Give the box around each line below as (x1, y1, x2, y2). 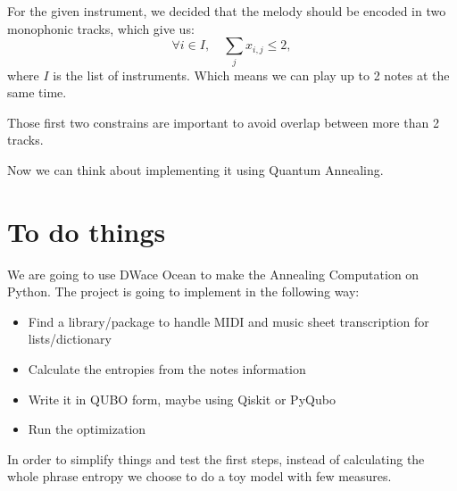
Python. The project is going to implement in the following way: (7, 282, 360, 301)
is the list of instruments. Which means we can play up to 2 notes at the (53, 65, 450, 84)
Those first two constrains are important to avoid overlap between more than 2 (7, 112, 439, 131)
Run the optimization (28, 420, 146, 438)
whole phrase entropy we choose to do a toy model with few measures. (7, 467, 392, 486)
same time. (7, 83, 67, 102)
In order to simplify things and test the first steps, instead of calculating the (7, 449, 425, 468)
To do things (7, 212, 166, 249)
